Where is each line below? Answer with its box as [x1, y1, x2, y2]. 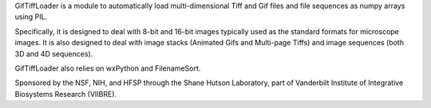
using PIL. [14, 12, 48, 21]
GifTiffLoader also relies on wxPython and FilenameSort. [14, 64, 201, 73]
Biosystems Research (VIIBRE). [14, 89, 117, 98]
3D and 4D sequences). [14, 48, 93, 59]
